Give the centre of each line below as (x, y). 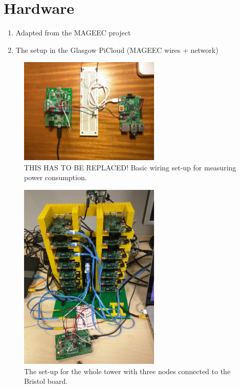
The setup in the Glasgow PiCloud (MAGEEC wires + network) (117, 50)
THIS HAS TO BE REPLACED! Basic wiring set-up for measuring (130, 167)
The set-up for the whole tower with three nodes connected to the (127, 371)
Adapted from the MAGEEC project (73, 33)
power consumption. (56, 177)
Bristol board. (46, 381)
